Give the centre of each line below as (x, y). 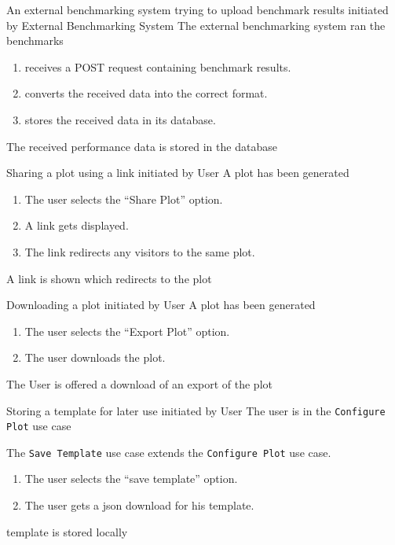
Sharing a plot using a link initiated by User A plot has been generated (178, 173)
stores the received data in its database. (120, 119)
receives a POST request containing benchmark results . (158, 66)
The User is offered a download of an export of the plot (139, 383)
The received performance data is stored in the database (142, 146)
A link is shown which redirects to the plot (109, 278)
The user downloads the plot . (95, 357)
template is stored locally (67, 531)
